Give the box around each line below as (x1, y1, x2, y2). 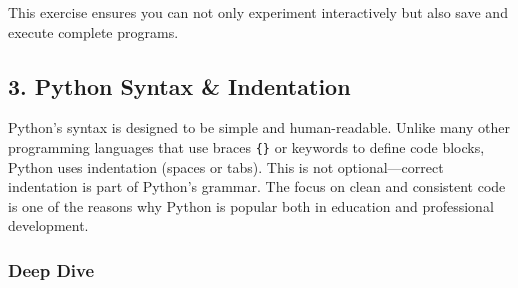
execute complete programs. (8, 21, 179, 42)
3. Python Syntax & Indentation (8, 70, 351, 101)
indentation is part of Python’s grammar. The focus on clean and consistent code (8, 176, 506, 197)
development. (8, 215, 89, 236)
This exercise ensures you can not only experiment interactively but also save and (8, 2, 508, 22)
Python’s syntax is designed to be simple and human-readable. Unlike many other (8, 117, 510, 138)
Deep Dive (8, 257, 95, 282)
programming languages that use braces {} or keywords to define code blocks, (8, 136, 485, 157)
